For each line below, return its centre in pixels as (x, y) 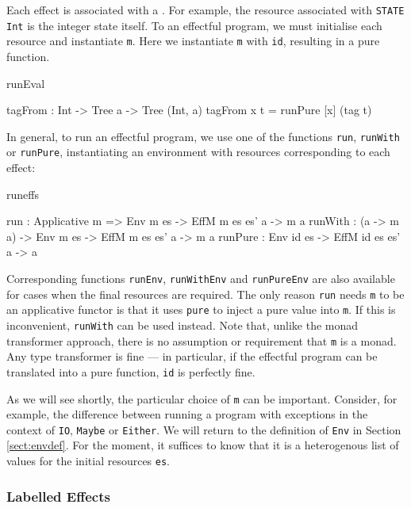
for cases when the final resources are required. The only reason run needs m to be (205, 294)
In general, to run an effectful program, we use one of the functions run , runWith (203, 136)
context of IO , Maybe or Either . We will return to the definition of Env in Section (204, 429)
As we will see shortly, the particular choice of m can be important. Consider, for (202, 398)
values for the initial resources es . (88, 461)
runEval (26, 83)
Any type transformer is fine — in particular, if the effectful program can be (192, 356)
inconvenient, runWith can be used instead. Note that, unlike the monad (182, 325)
